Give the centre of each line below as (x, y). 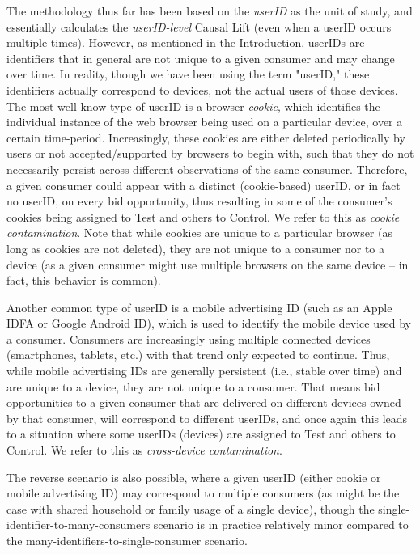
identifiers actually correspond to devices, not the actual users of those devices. (202, 89)
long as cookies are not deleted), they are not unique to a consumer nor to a (196, 248)
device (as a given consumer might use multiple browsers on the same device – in (208, 264)
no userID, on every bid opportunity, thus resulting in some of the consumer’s (199, 201)
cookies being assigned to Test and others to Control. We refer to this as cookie (203, 216)
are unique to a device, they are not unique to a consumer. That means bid (193, 386)
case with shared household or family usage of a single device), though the (191, 508)
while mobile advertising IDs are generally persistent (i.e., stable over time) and (204, 371)
